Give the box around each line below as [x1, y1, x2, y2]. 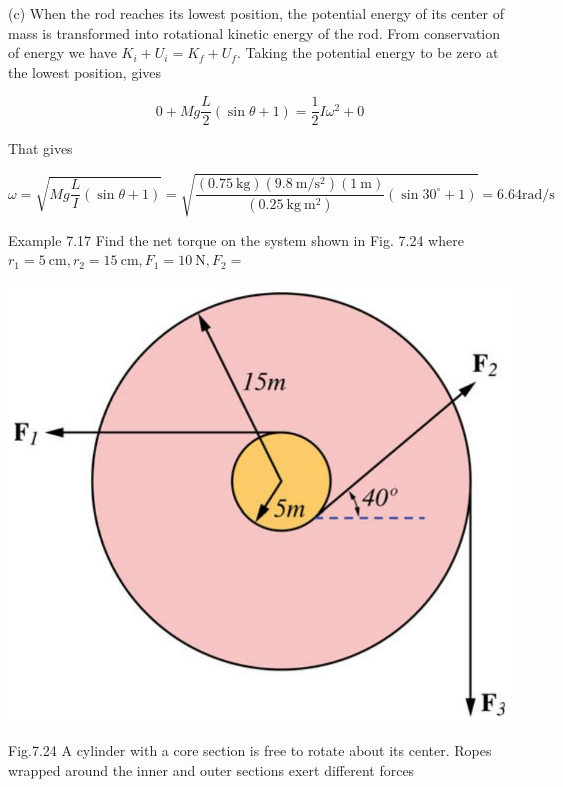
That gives [8, 138, 73, 159]
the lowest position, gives [8, 61, 162, 82]
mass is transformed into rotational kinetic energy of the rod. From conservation [8, 22, 501, 43]
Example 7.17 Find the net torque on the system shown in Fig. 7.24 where [8, 229, 464, 250]
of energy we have [8, 42, 117, 63]
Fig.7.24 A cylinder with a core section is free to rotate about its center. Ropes [8, 739, 492, 760]
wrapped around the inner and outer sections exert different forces [8, 759, 415, 780]
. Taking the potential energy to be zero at [236, 42, 499, 63]
